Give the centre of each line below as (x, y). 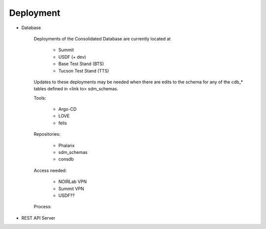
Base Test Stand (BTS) (81, 64)
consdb (66, 159)
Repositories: (47, 134)
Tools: (40, 98)
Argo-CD (67, 109)
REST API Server (38, 218)
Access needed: (50, 170)
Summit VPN (71, 189)
